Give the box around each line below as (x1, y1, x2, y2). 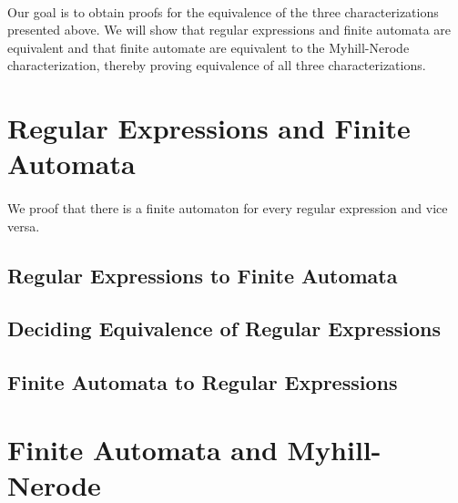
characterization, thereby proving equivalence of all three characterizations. (7, 56, 426, 75)
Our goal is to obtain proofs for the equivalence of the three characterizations (7, 2, 439, 21)
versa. (7, 216, 40, 235)
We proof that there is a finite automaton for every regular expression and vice (7, 199, 448, 218)
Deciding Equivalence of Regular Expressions (7, 314, 442, 343)
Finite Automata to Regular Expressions (7, 368, 398, 396)
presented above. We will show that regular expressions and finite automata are (7, 20, 452, 39)
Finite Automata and (7, 430, 278, 467)
